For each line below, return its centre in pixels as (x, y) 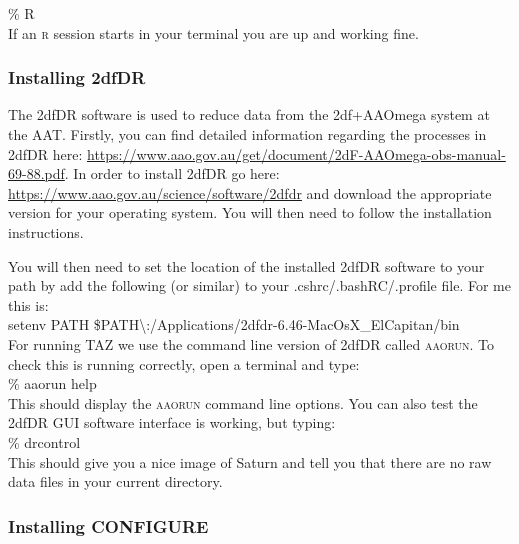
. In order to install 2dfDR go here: (172, 173)
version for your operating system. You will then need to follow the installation (250, 212)
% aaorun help (52, 383)
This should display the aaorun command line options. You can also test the (243, 402)
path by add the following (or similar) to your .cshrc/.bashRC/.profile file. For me (259, 285)
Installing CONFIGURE (108, 525)
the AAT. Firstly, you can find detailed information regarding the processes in (247, 134)
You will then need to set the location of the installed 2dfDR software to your (246, 265)
